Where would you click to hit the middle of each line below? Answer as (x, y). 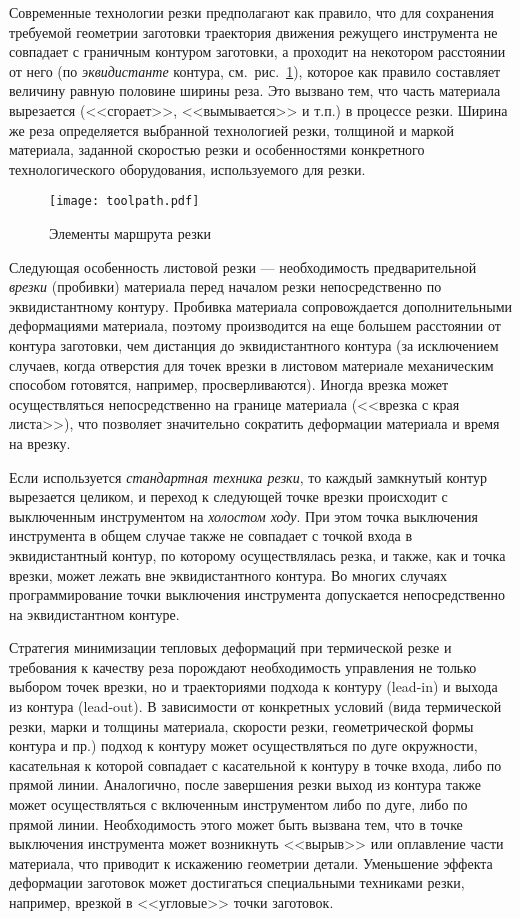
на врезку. (40, 442)
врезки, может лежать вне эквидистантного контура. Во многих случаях (228, 574)
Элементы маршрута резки (130, 233)
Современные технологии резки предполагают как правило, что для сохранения (252, 12)
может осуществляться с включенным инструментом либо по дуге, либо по (238, 804)
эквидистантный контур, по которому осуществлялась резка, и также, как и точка (257, 554)
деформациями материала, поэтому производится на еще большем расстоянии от (255, 325)
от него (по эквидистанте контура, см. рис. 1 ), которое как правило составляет (255, 70)
